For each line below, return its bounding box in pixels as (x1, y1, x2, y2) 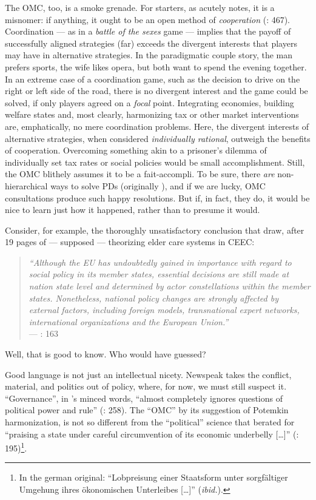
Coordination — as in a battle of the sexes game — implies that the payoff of (5, 25, 291, 38)
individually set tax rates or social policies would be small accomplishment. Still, (5, 155, 305, 168)
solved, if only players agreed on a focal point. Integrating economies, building (5, 96, 294, 109)
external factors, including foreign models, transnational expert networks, (29, 303, 300, 316)
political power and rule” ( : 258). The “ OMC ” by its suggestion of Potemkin (5, 404, 289, 416)
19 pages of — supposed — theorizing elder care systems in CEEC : (5, 235, 255, 248)
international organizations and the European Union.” (29, 315, 229, 328)
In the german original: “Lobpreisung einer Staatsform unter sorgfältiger (19, 471, 288, 484)
